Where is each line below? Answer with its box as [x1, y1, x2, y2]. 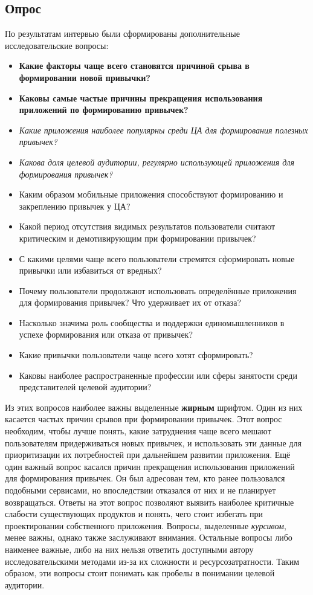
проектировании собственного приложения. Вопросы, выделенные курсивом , [5, 519, 286, 532]
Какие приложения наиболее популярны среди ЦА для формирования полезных [19, 123, 308, 136]
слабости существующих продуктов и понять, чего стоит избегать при [5, 507, 263, 520]
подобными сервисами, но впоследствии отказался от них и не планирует [5, 484, 276, 497]
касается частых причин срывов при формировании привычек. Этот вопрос [5, 413, 282, 425]
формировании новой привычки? [19, 71, 150, 83]
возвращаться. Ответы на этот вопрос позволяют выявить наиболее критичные [5, 495, 294, 508]
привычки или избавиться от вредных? [19, 264, 162, 277]
